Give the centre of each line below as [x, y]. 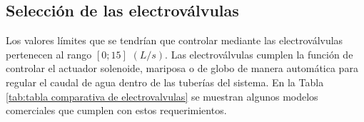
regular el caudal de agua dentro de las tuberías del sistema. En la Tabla [165, 82]
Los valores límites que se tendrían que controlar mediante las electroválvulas [175, 40]
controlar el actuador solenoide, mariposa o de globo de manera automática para [182, 68]
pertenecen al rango [49, 54]
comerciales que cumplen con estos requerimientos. [116, 110]
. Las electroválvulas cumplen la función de [259, 54]
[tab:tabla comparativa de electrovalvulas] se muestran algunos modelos [162, 96]
